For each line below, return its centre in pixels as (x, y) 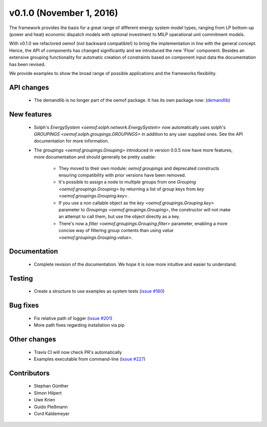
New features (30, 114)
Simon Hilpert (48, 393)
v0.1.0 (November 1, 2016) (64, 13)
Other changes (33, 339)
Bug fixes (24, 305)
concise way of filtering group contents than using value (116, 231)
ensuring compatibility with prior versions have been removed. (122, 175)
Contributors (29, 373)
